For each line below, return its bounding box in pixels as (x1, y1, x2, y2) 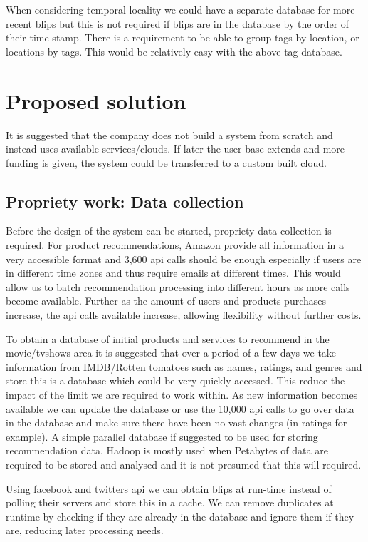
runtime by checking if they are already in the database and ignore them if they (6, 508, 354, 523)
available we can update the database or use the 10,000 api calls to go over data (6, 401, 354, 416)
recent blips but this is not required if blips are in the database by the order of (6, 16, 349, 31)
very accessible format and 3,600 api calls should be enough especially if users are (6, 251, 362, 266)
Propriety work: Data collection (6, 190, 244, 212)
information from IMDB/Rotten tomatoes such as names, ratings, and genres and (6, 359, 362, 374)
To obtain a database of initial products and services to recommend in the (6, 331, 330, 346)
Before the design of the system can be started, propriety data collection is (6, 223, 332, 238)
